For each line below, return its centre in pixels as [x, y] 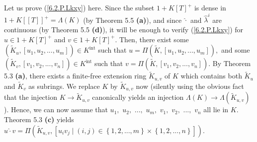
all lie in [216, 109]
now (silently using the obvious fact [190, 86]
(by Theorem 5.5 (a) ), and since [132, 20]
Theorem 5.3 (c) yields [39, 119]
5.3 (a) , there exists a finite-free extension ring [75, 76]
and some [235, 50]
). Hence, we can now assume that [56, 109]
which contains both [211, 76]
